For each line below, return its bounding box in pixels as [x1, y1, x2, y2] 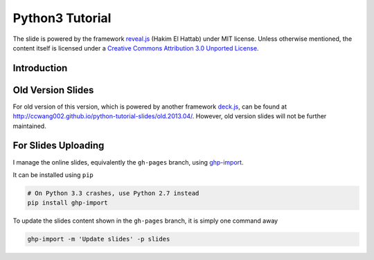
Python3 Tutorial [12, 10, 112, 26]
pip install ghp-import [27, 199, 109, 207]
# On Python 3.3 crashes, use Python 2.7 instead [27, 189, 199, 197]
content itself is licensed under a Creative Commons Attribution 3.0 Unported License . [12, 44, 259, 52]
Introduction [12, 62, 68, 74]
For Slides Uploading [12, 140, 105, 151]
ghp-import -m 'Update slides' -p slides [27, 235, 170, 243]
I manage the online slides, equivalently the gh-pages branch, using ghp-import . [12, 158, 244, 166]
